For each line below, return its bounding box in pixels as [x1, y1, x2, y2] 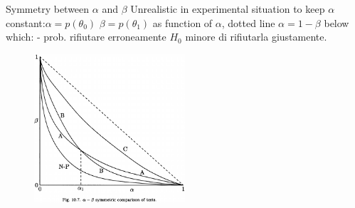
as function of [152, 15, 213, 30]
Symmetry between [6, 1, 90, 16]
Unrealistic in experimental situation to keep [130, 1, 325, 16]
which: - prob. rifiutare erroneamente [6, 29, 166, 44]
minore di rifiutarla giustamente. [185, 29, 327, 44]
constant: [6, 15, 46, 30]
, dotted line [221, 15, 275, 30]
